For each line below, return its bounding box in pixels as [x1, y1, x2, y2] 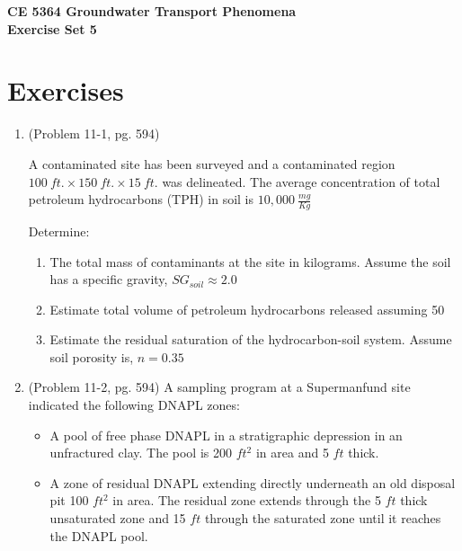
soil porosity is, [49, 347, 134, 366]
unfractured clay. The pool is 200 [49, 443, 232, 462]
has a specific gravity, [49, 270, 168, 289]
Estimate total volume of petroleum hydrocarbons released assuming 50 [49, 299, 445, 318]
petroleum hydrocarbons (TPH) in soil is [28, 190, 254, 209]
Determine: [28, 221, 90, 240]
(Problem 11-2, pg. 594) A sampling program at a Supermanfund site [28, 378, 411, 396]
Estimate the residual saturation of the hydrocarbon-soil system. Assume [49, 330, 452, 349]
